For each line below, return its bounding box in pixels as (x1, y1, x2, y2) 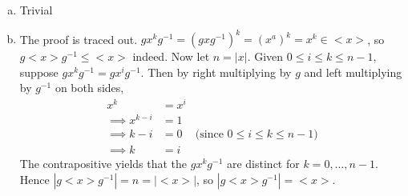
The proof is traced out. (19, 30, 138, 47)
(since (195, 129, 224, 141)
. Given (247, 48, 284, 65)
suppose (19, 63, 59, 80)
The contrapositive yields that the (19, 155, 188, 172)
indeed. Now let (132, 48, 210, 65)
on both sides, (55, 79, 124, 96)
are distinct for (226, 155, 300, 172)
